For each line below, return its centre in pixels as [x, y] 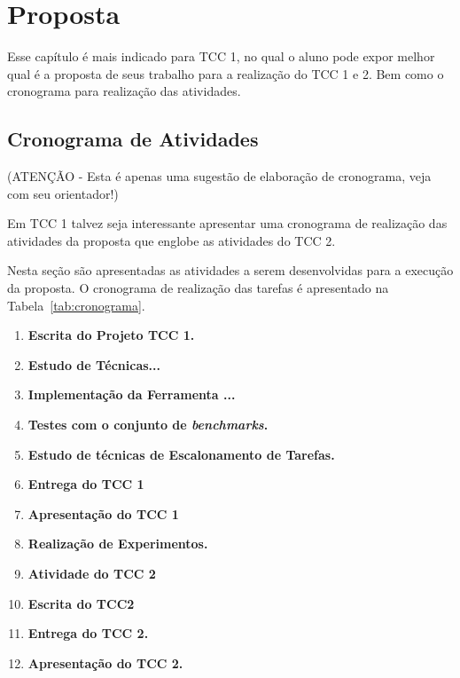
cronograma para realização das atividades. [124, 91]
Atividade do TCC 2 [92, 574]
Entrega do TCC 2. [88, 633]
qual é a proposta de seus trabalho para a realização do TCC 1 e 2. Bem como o [226, 73]
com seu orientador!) [63, 193]
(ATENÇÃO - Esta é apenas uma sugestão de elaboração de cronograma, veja [219, 176]
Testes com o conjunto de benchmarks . [148, 425]
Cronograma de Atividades [133, 139]
